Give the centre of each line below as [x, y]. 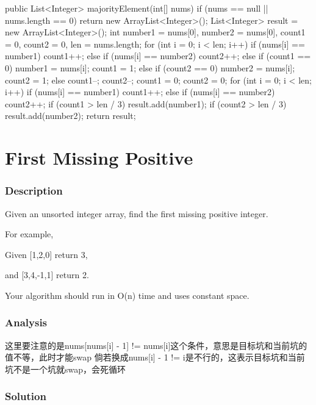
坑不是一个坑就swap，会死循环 [66, 369]
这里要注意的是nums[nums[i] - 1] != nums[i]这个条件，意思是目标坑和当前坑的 [156, 345]
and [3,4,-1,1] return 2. [47, 275]
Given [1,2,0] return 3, [46, 254]
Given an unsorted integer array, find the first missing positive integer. [137, 213]
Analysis [26, 322]
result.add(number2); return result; [70, 116]
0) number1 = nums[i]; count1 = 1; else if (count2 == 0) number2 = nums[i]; [150, 67]
